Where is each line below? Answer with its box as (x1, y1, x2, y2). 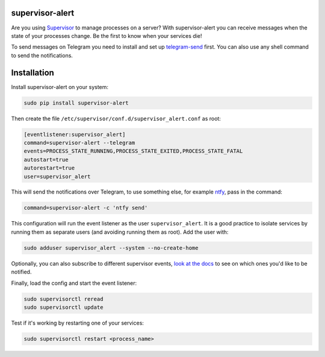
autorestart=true (23, 165, 75, 171)
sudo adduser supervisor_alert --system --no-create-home (23, 244, 199, 251)
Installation (11, 67, 54, 78)
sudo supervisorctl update (23, 304, 104, 311)
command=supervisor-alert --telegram (23, 139, 135, 146)
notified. (11, 268, 32, 276)
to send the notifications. (11, 52, 73, 59)
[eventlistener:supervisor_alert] (23, 131, 126, 138)
